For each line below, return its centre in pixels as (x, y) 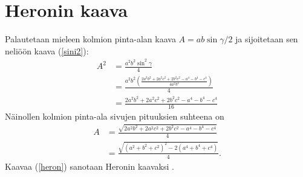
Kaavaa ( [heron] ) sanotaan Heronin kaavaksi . (90, 166)
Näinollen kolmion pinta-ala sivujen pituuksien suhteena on (115, 116)
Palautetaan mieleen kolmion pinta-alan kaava (90, 39)
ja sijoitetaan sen (267, 39)
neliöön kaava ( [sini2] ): (47, 50)
